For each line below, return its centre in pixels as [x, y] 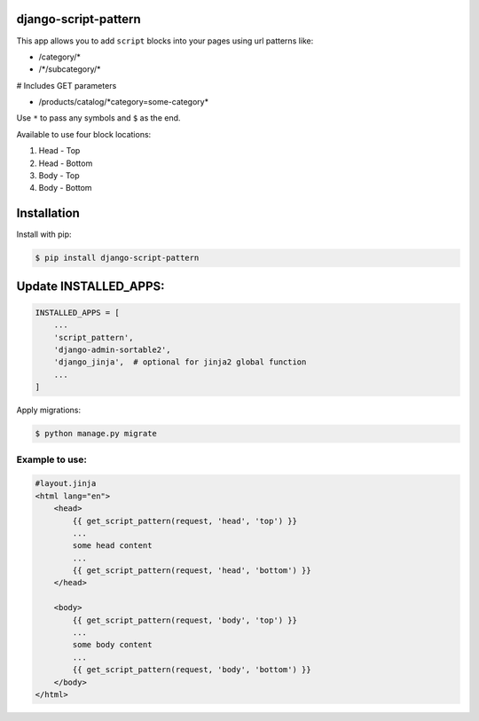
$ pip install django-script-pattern [117, 258]
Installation [48, 213]
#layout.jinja [66, 484]
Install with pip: [44, 234]
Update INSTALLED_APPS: [90, 286]
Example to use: [52, 459]
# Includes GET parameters [67, 85]
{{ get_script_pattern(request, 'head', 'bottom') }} [192, 571]
